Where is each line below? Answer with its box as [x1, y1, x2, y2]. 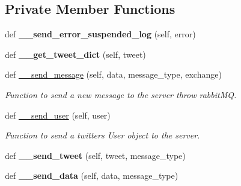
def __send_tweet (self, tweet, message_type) [5, 149, 186, 161]
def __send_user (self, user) [5, 108, 111, 121]
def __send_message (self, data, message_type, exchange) [5, 68, 222, 81]
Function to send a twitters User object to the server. [5, 129, 200, 141]
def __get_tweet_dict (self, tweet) [5, 48, 146, 60]
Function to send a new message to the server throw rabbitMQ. [5, 88, 237, 101]
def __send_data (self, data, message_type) [5, 169, 178, 182]
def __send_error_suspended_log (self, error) [5, 28, 196, 40]
